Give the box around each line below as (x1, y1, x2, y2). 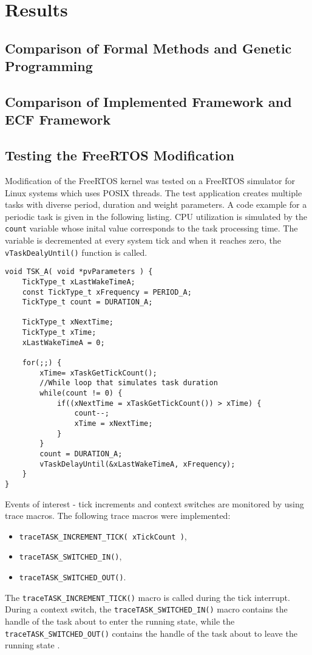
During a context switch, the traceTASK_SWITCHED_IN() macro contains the (5, 603, 288, 616)
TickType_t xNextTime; (22, 318, 114, 327)
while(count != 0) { (39, 389, 123, 398)
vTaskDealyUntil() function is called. (5, 245, 148, 258)
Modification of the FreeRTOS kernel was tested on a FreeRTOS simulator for (5, 174, 295, 187)
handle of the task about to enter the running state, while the (5, 615, 235, 628)
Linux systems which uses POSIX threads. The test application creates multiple (5, 186, 302, 199)
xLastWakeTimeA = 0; (22, 338, 105, 347)
